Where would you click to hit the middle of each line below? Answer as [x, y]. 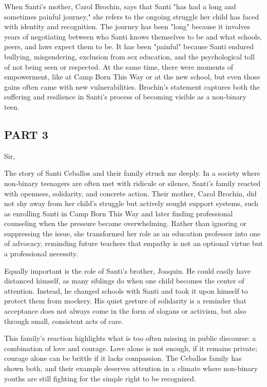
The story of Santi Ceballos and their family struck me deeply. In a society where [132, 173]
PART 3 [26, 134]
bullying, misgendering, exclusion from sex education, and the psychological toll [130, 56]
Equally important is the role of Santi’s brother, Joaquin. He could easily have [127, 270]
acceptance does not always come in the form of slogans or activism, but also [125, 311]
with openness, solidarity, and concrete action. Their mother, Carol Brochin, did [130, 193]
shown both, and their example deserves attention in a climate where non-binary [131, 368]
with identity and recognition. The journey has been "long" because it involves [127, 26]
